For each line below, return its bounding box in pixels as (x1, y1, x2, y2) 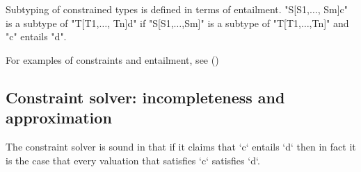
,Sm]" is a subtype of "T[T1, (182, 15, 301, 30)
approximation (6, 107, 112, 128)
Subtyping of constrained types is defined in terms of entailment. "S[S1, (6, 2, 310, 16)
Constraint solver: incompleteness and (6, 86, 285, 108)
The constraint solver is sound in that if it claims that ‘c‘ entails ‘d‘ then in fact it (6, 139, 356, 153)
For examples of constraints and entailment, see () (6, 52, 219, 67)
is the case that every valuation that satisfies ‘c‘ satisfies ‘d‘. (6, 153, 260, 167)
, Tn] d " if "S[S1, (107, 15, 174, 30)
